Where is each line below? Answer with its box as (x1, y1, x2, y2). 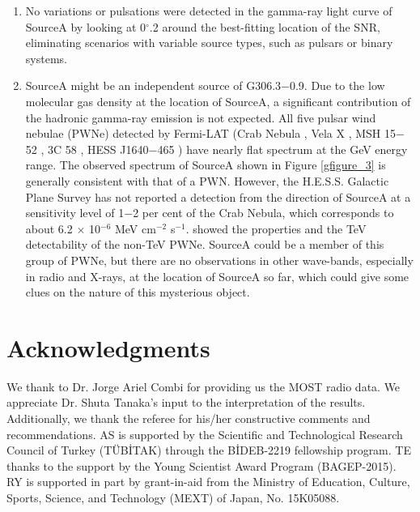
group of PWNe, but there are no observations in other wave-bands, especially (25, 251, 414, 268)
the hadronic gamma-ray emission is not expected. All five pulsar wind (25, 109, 376, 126)
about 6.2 (25, 220, 73, 237)
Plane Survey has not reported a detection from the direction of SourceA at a (25, 188, 411, 205)
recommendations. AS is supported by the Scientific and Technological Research (6, 425, 403, 442)
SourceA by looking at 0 (25, 18, 146, 35)
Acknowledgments (6, 331, 210, 364)
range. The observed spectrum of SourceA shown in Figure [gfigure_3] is (25, 156, 386, 173)
